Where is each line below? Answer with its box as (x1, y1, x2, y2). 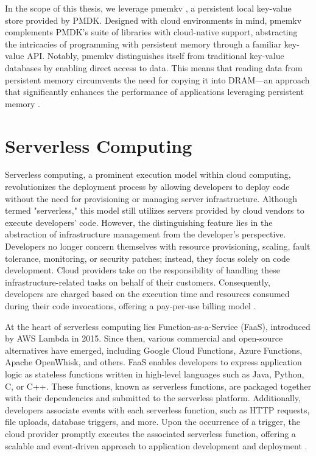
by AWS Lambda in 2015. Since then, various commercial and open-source (5, 332, 283, 345)
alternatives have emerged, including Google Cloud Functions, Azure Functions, (5, 343, 303, 356)
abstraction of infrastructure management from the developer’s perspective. (5, 228, 286, 240)
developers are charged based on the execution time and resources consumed (5, 287, 290, 300)
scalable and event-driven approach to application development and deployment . (5, 439, 307, 452)
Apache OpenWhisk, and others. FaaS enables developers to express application (5, 356, 302, 368)
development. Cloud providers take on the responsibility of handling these (5, 264, 280, 276)
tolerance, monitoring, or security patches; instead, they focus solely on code (5, 251, 290, 264)
